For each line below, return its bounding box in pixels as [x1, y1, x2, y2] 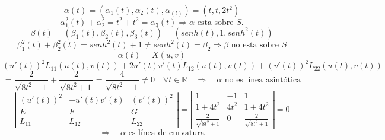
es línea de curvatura [128, 128, 205, 137]
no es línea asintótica [224, 75, 301, 84]
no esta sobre [231, 41, 279, 50]
